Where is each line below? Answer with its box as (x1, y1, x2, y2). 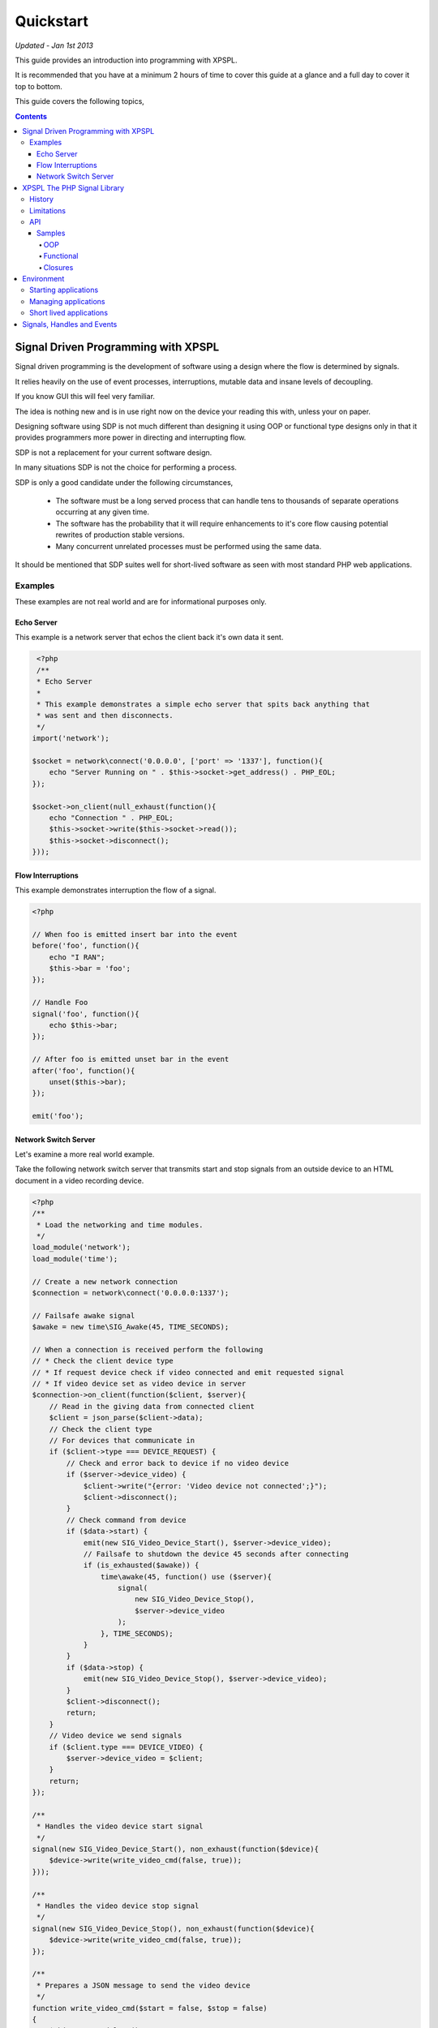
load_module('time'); (32, 1254, 118, 1263)
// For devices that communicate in (49, 1436, 195, 1446)
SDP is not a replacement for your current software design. (15, 447, 213, 458)
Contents (15, 111, 48, 121)
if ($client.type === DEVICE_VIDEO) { (49, 1742, 204, 1751)
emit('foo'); (32, 1111, 84, 1121)
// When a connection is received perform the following (32, 1345, 264, 1354)
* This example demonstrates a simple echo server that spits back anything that (36, 699, 371, 709)
